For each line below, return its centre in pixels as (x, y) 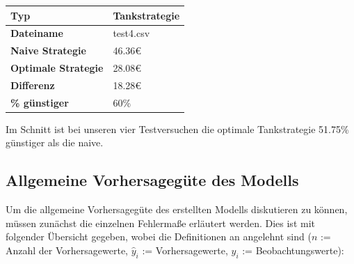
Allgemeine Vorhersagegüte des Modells (152, 180)
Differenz (33, 85)
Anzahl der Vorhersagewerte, (67, 250)
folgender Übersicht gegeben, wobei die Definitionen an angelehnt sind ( (159, 236)
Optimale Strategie (57, 68)
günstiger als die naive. (55, 142)
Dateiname (37, 33)
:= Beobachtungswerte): (293, 250)
